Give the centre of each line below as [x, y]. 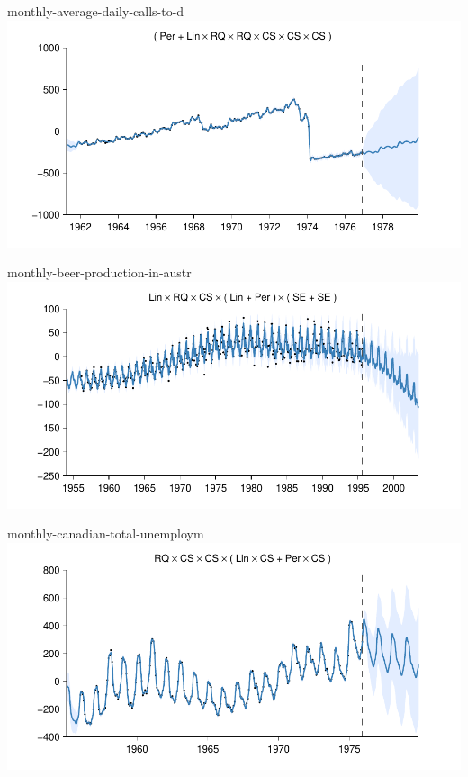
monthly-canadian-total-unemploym [106, 533]
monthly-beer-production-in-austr [99, 272]
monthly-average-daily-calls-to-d [96, 11]
